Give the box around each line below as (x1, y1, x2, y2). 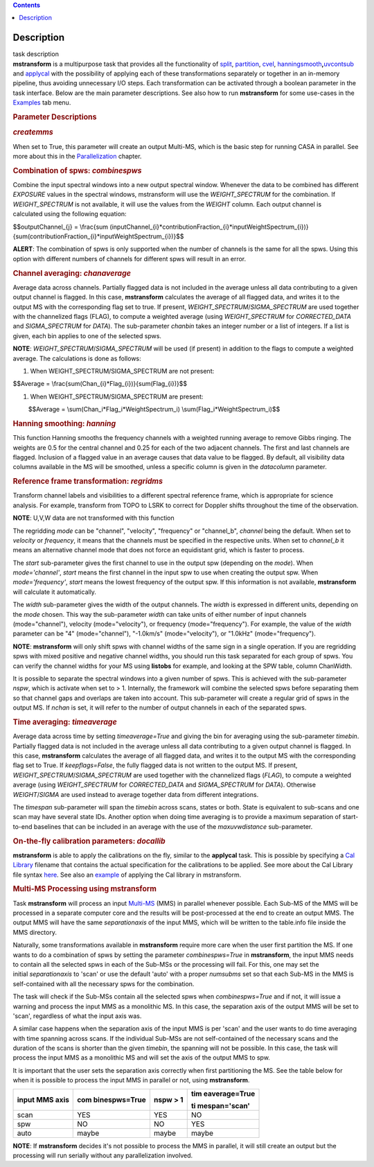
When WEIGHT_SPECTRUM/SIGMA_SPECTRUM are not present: (30, 367, 215, 375)
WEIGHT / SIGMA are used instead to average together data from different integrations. (12, 790, 259, 798)
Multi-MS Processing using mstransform (12, 884, 157, 894)
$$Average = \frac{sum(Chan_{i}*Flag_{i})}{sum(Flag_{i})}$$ (12, 380, 187, 388)
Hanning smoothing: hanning (12, 419, 116, 428)
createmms (12, 128, 53, 137)
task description (12, 50, 59, 58)
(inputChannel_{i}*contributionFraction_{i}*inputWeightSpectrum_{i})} (109, 222, 309, 231)
